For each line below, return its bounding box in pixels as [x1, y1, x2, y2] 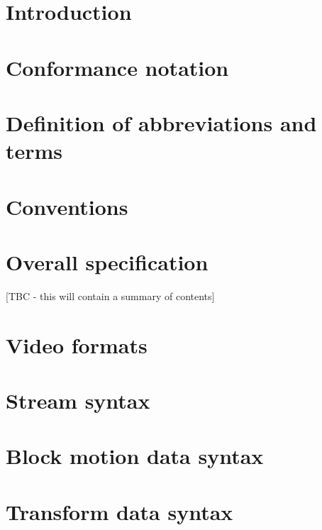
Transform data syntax [6, 497, 233, 526]
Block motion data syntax [6, 441, 264, 470]
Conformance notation [6, 53, 229, 82]
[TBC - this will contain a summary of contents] [6, 288, 215, 303]
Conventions [6, 192, 128, 221]
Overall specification [6, 247, 209, 276]
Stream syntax [6, 385, 150, 414]
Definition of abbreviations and [6, 108, 317, 137]
